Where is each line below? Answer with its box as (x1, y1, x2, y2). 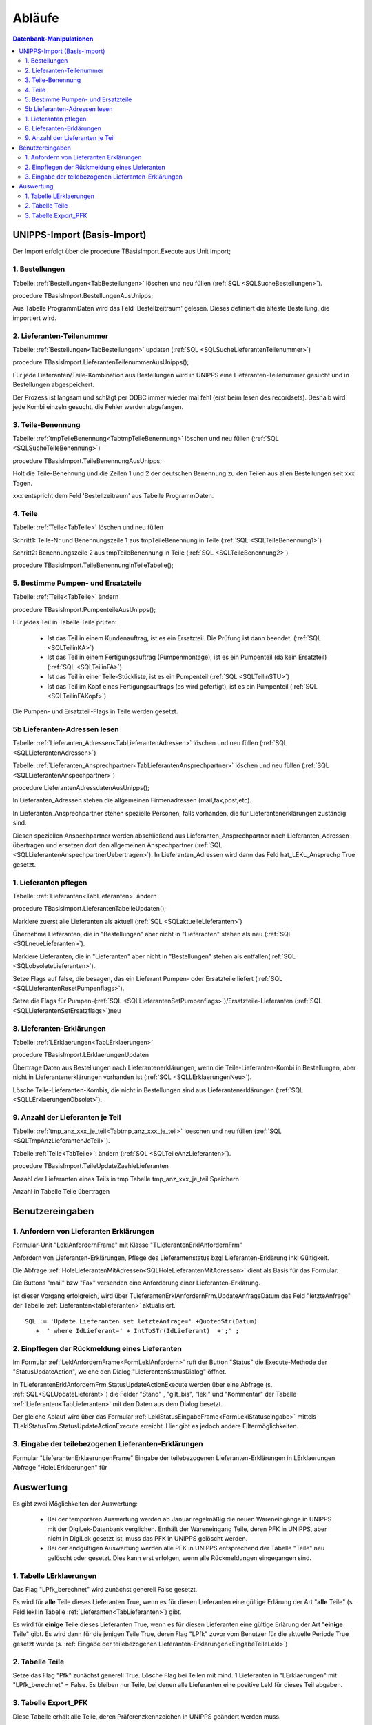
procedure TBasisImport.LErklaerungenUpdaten (12, 1051, 149, 1059)
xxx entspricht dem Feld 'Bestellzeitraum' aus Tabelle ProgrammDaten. (12, 491, 214, 500)
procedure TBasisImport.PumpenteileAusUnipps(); (12, 605, 156, 613)
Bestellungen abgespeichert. (12, 380, 94, 389)
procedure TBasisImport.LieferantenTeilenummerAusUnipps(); (12, 358, 189, 366)
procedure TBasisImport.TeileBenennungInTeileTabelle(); (12, 561, 174, 569)
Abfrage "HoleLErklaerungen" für (12, 1463, 108, 1471)
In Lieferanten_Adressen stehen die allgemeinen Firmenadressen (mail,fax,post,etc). (12, 796, 251, 805)
